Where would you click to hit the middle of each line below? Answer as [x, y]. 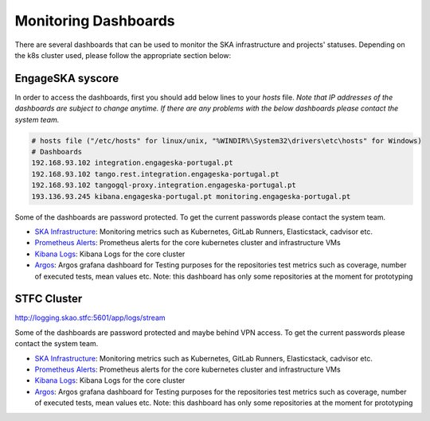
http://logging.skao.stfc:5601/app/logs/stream [90, 318]
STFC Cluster [49, 299]
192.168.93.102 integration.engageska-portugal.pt [133, 163]
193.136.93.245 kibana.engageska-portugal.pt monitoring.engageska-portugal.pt [191, 196]
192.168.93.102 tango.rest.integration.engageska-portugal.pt [155, 174]
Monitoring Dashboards [95, 21]
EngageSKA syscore [67, 78]
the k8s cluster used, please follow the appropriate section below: [123, 55]
